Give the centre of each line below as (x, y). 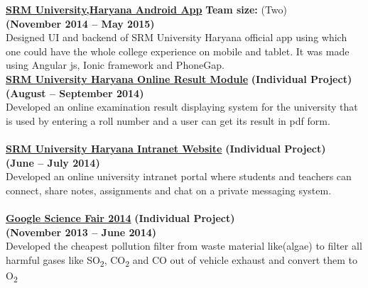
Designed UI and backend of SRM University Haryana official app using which (177, 37)
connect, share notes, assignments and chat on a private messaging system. (169, 190)
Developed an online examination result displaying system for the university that (182, 107)
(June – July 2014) (53, 162)
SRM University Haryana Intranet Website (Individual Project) (166, 148)
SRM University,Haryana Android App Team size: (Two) (147, 9)
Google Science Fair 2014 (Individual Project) (120, 217)
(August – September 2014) (75, 93)
